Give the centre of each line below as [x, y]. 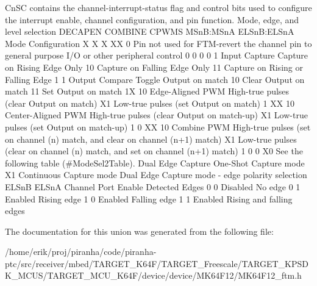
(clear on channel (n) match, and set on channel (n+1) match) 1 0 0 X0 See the [154, 151]
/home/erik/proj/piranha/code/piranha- [81, 252]
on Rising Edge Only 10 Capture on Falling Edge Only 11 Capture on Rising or [154, 67]
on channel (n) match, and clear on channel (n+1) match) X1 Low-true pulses [151, 139]
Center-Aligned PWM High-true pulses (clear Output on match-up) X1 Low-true [156, 115]
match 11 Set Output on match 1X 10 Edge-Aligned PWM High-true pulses [147, 91]
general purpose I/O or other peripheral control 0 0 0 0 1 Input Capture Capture [157, 55]
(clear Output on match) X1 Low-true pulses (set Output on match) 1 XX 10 [150, 103]
